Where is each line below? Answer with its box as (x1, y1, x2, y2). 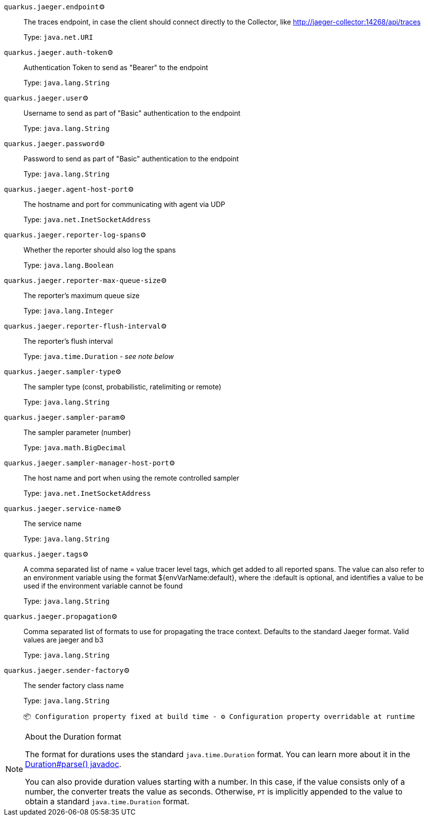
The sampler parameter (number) (24, 428, 131, 436)
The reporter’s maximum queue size (24, 291, 140, 300)
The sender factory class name (24, 681, 124, 690)
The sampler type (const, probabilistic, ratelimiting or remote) (24, 383, 221, 391)
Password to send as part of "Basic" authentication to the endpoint (24, 154, 239, 163)
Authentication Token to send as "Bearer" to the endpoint (24, 63, 208, 72)
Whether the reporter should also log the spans (24, 246, 176, 254)
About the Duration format (25, 732, 121, 742)
